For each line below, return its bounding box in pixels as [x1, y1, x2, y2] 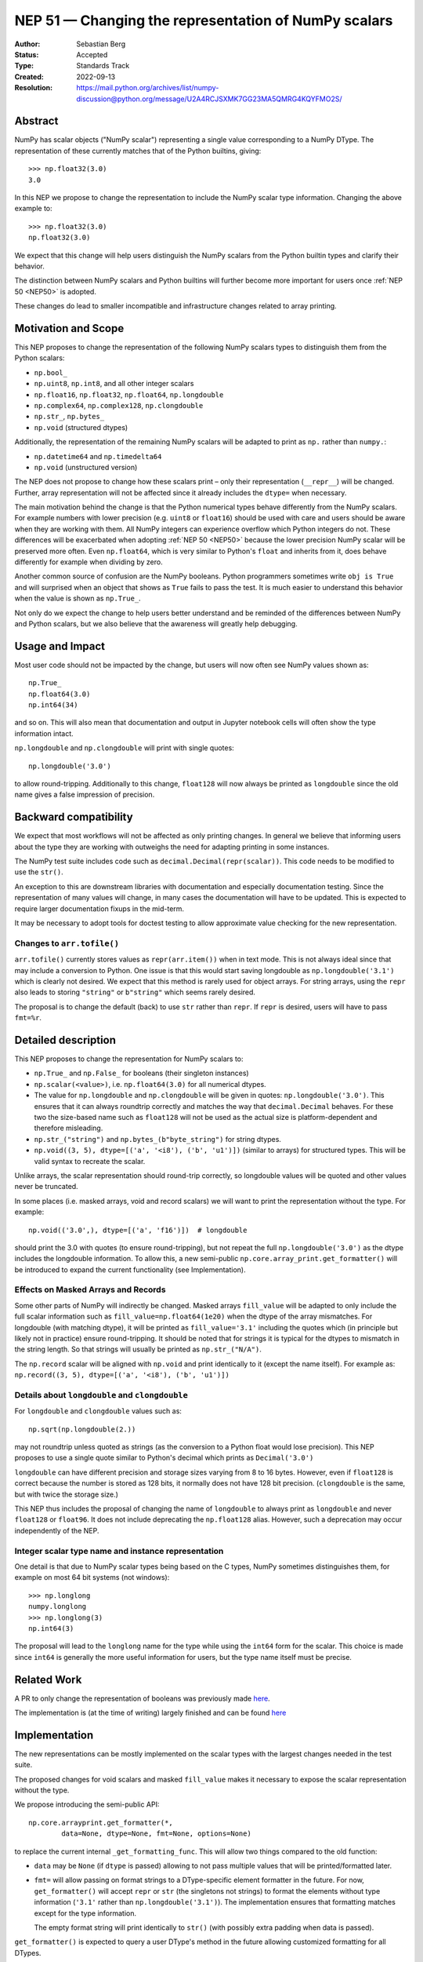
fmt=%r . [14, 1013, 42, 1023]
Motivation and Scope [14, 322, 125, 335]
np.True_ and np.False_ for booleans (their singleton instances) [34, 1068, 250, 1078]
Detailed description [14, 1033, 117, 1047]
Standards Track [76, 61, 130, 71]
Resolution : [14, 83, 53, 93]
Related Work [14, 1672, 82, 1687]
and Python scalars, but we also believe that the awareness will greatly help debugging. [14, 618, 298, 628]
